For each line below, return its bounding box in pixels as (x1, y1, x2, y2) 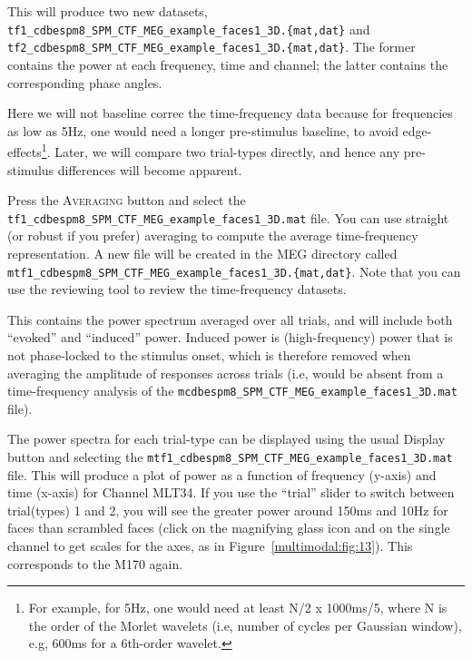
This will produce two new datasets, (7, 2, 208, 20)
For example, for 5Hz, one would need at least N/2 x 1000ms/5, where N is (28, 598, 447, 617)
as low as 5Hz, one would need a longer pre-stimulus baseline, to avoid (7, 121, 398, 140)
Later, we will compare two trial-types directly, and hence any (54, 142, 400, 161)
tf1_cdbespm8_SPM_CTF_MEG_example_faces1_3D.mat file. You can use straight (7, 208, 449, 227)
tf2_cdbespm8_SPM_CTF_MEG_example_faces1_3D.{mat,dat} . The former (7, 37, 416, 56)
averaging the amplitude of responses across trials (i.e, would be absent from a (7, 363, 444, 382)
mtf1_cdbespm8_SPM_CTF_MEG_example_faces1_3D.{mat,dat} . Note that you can (7, 261, 461, 280)
